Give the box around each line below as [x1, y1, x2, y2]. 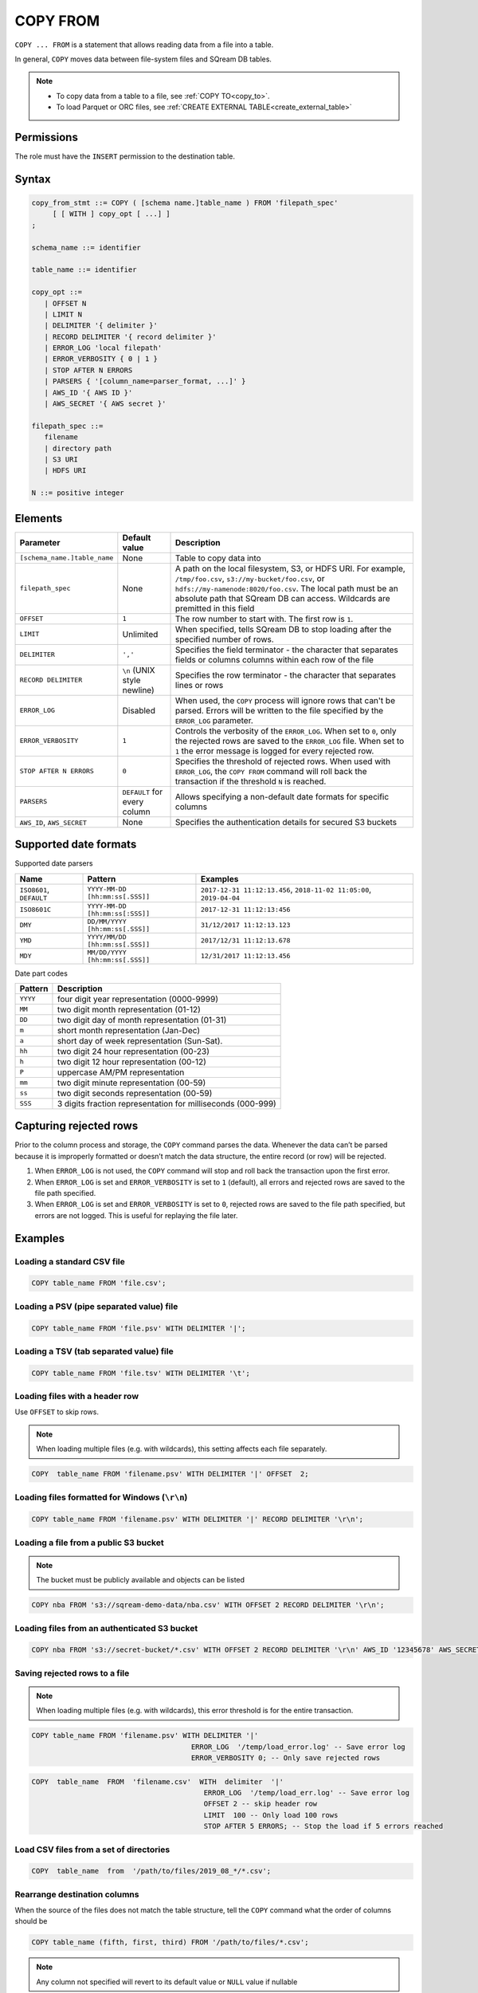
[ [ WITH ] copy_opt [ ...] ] [52, 210, 170, 218]
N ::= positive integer [31, 489, 125, 497]
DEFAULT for [122, 786, 163, 797]
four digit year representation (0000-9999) [57, 993, 219, 1004]
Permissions [14, 130, 79, 143]
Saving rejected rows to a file [14, 1667, 130, 1678]
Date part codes [14, 969, 68, 978]
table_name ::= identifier [31, 265, 137, 274]
